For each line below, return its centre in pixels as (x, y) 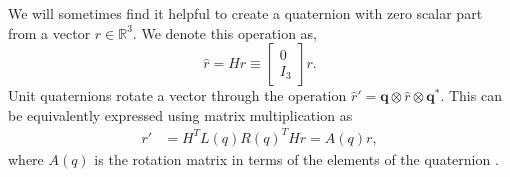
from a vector (49, 32)
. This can (471, 95)
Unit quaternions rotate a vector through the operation (177, 95)
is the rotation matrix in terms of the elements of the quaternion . (296, 158)
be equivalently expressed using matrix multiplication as (180, 114)
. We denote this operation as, (225, 32)
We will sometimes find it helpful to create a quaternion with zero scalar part (245, 13)
